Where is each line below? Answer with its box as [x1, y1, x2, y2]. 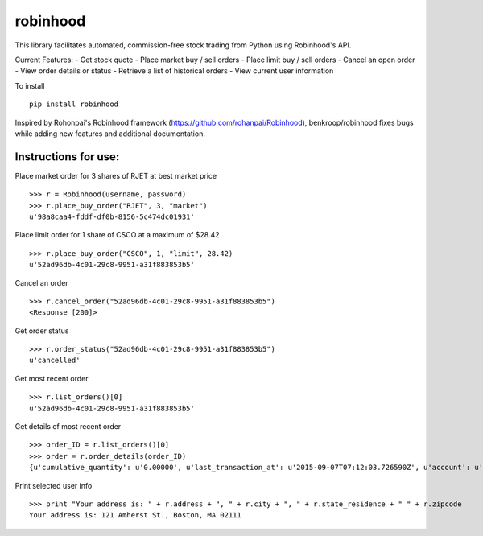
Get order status [14, 326, 69, 336]
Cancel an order [14, 278, 68, 287]
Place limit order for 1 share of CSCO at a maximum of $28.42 [14, 230, 220, 240]
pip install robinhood [29, 100, 119, 109]
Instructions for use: [14, 150, 120, 163]
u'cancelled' [29, 356, 80, 365]
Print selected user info [14, 480, 93, 490]
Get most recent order [14, 373, 89, 383]
